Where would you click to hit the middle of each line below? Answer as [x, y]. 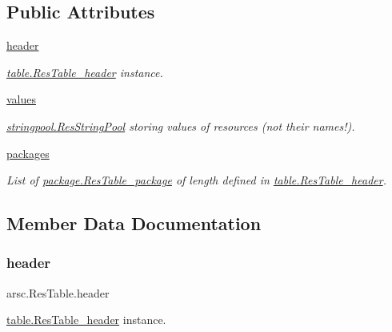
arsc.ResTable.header [58, 292]
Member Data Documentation [134, 223]
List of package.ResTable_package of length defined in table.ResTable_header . [196, 180]
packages [28, 153]
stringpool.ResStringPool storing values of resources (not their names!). [181, 126]
